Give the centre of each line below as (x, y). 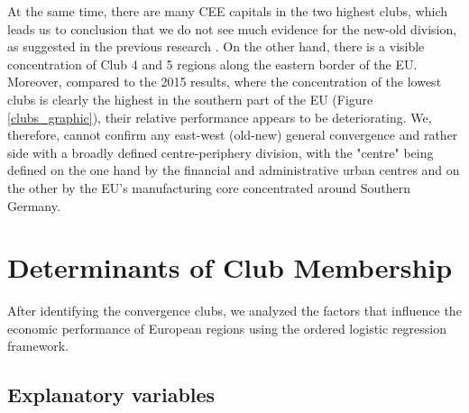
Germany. (34, 205)
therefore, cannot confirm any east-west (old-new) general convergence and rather (233, 135)
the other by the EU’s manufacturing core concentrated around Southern (209, 187)
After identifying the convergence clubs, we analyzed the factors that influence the (234, 311)
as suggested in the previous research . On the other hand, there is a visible (216, 46)
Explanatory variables (111, 395)
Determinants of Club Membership (230, 267)
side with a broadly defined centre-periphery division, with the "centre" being (221, 152)
